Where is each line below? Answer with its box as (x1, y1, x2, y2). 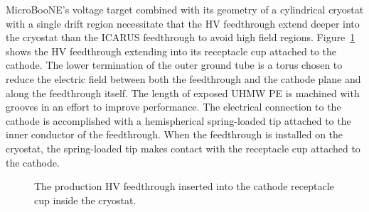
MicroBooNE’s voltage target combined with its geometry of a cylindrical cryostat (6, 2, 364, 16)
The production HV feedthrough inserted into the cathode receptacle (34, 179, 334, 194)
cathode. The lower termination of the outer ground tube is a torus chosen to (6, 57, 343, 72)
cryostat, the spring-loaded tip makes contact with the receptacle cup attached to (6, 140, 360, 155)
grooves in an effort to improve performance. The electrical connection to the (6, 99, 341, 114)
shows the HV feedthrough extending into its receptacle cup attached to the (6, 43, 337, 58)
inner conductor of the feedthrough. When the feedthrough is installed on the (6, 127, 343, 142)
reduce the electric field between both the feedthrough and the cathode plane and (6, 71, 361, 86)
